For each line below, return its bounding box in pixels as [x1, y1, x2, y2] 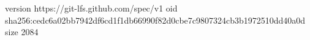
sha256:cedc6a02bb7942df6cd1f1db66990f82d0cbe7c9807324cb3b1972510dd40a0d [5, 13, 306, 26]
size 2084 [5, 25, 39, 38]
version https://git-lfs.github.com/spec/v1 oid [5, 2, 178, 14]
